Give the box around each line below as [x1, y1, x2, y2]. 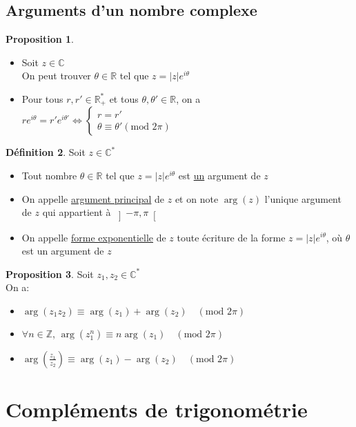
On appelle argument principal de [21, 191, 165, 206]
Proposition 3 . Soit [6, 266, 94, 281]
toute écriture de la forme [177, 230, 286, 244]
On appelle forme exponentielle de [21, 230, 166, 244]
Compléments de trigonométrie [6, 395, 308, 424]
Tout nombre [21, 168, 77, 183]
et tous [109, 91, 139, 106]
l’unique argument [264, 191, 342, 206]
